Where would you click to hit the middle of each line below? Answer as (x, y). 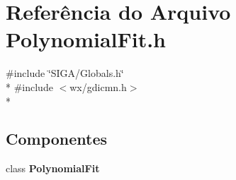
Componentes (57, 139)
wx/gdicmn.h (98, 86)
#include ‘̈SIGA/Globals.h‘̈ (65, 73)
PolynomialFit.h (86, 39)
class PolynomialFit (53, 168)
